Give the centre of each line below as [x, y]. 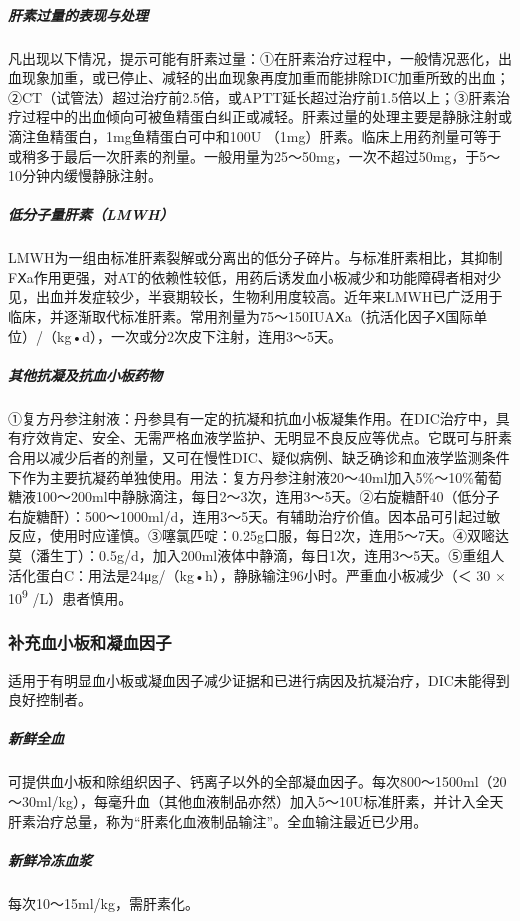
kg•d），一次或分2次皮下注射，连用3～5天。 [199, 335]
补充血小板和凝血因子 [90, 642]
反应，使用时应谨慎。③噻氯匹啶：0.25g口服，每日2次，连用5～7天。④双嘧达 [258, 535]
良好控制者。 [50, 699]
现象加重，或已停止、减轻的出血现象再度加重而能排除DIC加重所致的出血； [265, 77]
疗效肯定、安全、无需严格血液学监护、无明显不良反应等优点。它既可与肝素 [266, 437]
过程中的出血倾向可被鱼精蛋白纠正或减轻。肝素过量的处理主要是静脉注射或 [266, 116]
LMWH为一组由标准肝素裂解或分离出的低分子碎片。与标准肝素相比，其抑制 [255, 257]
